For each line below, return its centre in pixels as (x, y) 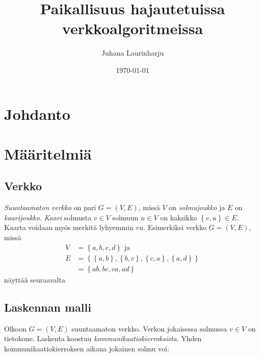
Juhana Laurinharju (133, 53)
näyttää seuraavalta (35, 279)
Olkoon (15, 328)
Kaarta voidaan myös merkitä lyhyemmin (69, 227)
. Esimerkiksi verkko (175, 227)
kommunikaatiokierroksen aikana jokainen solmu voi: (87, 348)
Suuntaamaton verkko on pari (50, 207)
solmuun (125, 217)
